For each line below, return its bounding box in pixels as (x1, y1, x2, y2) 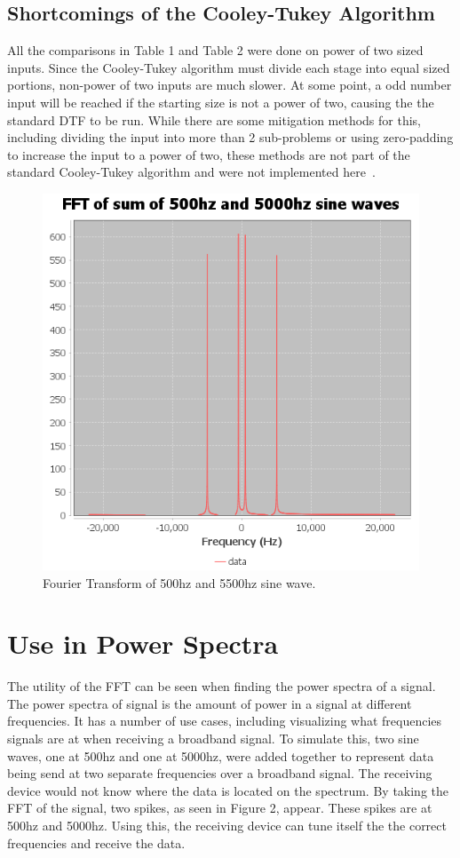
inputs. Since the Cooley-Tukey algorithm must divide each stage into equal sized (7, 58, 450, 76)
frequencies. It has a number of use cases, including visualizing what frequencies (7, 711, 442, 730)
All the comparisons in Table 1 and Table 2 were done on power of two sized (7, 41, 424, 60)
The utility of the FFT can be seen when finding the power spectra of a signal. (7, 677, 436, 695)
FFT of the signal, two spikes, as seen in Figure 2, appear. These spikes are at (7, 798, 432, 817)
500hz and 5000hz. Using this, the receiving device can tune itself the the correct (7, 816, 447, 835)
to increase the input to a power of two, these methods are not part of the (7, 145, 410, 163)
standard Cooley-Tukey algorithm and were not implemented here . (7, 163, 376, 181)
